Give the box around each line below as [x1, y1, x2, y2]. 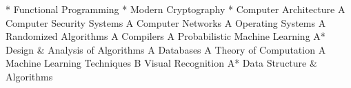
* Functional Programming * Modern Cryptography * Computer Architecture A [6, 2, 345, 16]
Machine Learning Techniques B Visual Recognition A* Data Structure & [6, 56, 317, 70]
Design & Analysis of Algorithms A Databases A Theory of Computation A [6, 42, 326, 56]
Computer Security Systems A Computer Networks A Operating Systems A [6, 15, 326, 30]
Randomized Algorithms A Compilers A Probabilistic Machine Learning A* [6, 29, 325, 43]
